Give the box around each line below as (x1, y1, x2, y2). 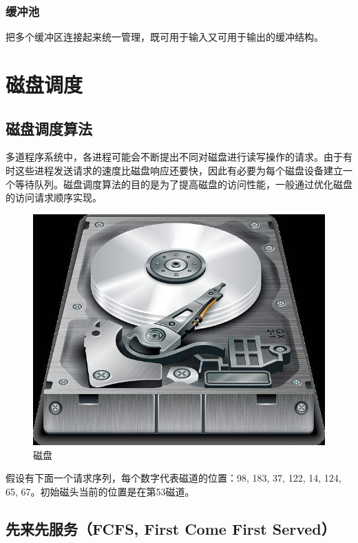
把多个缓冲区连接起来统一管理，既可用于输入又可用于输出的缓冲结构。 (6, 30, 324, 44)
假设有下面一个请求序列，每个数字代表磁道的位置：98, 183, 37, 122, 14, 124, (6, 471, 341, 485)
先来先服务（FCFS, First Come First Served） (6, 518, 336, 539)
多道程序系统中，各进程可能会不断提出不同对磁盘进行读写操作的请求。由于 (6, 150, 343, 164)
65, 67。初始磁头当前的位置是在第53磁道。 (6, 484, 195, 498)
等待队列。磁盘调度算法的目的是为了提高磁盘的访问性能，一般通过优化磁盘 (14, 176, 352, 191)
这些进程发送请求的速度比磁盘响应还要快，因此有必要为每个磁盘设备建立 (14, 163, 343, 177)
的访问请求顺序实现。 (6, 190, 102, 205)
